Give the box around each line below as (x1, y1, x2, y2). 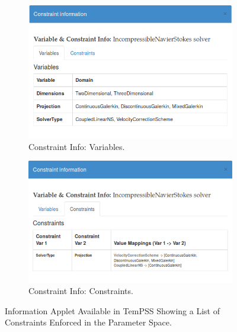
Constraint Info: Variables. (28, 140, 125, 152)
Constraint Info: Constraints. (28, 285, 133, 297)
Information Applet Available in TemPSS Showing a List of (5, 304, 220, 317)
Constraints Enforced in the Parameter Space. (5, 316, 172, 328)
